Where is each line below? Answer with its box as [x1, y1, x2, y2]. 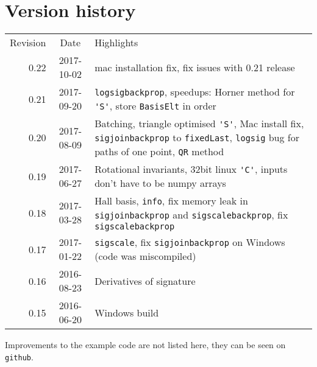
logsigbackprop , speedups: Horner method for [94, 85, 295, 99]
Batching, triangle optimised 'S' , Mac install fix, [94, 116, 304, 131]
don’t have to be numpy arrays [94, 176, 226, 190]
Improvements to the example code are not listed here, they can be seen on [5, 338, 286, 351]
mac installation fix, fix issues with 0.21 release [94, 60, 295, 74]
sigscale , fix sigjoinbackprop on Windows [94, 235, 285, 250]
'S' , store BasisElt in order [94, 99, 216, 113]
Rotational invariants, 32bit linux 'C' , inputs [94, 162, 288, 177]
